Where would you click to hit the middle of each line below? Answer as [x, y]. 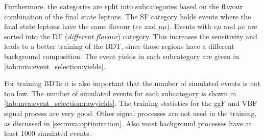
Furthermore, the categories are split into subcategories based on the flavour [124, 6]
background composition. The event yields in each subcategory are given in [122, 56]
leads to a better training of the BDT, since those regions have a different [119, 46]
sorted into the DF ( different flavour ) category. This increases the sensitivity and [131, 36]
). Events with [189, 26]
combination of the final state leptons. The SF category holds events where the [128, 16]
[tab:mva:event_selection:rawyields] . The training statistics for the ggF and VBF [131, 103]
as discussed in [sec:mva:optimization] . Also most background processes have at [128, 123]
